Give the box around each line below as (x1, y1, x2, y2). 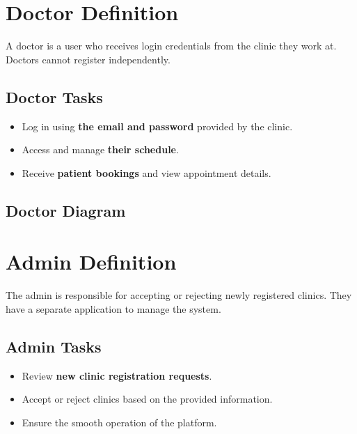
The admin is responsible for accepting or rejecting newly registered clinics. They (6, 288, 352, 302)
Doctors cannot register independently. (6, 52, 170, 66)
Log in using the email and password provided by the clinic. (22, 118, 293, 133)
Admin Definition (6, 247, 177, 276)
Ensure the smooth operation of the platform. (22, 414, 217, 429)
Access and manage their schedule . (22, 142, 179, 157)
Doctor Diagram (6, 199, 126, 221)
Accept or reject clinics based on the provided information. (22, 392, 273, 406)
